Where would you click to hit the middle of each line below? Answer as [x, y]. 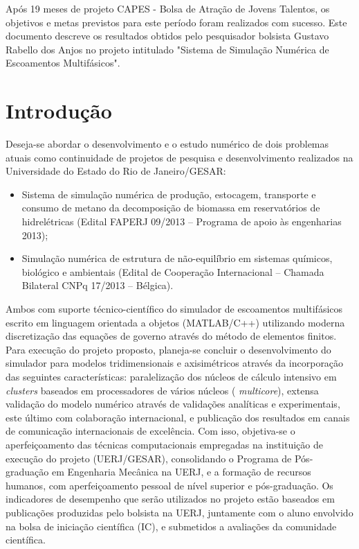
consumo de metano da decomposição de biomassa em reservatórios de [171, 208]
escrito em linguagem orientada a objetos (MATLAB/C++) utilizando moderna [175, 322]
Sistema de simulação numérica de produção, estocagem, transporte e [169, 194]
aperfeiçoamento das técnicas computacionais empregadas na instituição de [164, 444]
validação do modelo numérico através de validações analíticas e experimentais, [173, 404]
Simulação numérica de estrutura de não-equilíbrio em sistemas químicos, [177, 258]
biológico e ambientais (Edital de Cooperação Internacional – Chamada [173, 271]
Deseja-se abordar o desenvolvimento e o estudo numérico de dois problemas [167, 144]
